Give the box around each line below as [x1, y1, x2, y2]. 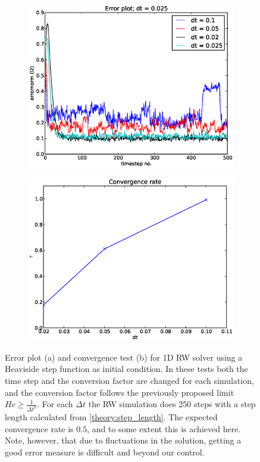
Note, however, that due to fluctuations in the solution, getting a [5, 434, 242, 447]
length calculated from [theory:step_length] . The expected [5, 410, 218, 423]
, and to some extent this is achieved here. [87, 422, 241, 435]
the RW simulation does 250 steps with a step [88, 398, 256, 410]
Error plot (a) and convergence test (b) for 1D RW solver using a [5, 351, 243, 363]
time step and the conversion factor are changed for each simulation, [5, 374, 254, 386]
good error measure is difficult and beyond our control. [5, 445, 205, 458]
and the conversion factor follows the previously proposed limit [5, 386, 234, 398]
